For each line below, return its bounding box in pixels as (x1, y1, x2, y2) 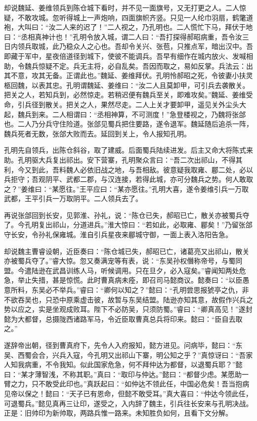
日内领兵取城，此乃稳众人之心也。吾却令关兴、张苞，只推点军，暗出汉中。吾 (4, 41, 253, 51)
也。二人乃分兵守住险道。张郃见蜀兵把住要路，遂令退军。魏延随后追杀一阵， (4, 119, 253, 129)
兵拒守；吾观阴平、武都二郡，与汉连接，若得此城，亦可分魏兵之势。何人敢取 (4, 174, 253, 184)
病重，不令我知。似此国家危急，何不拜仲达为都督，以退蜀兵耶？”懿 (24, 359, 243, 370)
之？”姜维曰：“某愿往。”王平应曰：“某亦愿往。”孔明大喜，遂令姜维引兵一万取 (4, 183, 249, 194)
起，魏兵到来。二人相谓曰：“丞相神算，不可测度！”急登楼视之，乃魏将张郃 (4, 109, 246, 119)
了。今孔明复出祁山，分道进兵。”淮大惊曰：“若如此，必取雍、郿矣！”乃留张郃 (4, 219, 253, 230)
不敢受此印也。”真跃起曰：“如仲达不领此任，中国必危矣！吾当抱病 (38, 379, 250, 389)
